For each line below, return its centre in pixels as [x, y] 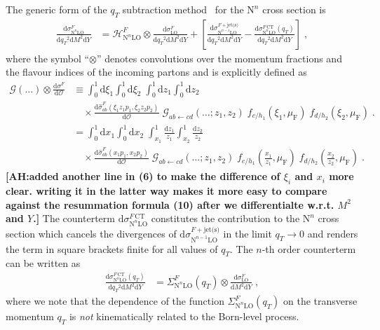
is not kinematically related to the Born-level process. [184, 316]
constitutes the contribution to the [225, 218]
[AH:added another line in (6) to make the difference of [143, 176]
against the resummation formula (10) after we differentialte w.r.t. [170, 204]
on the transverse [320, 301]
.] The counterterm [74, 218]
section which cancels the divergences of [91, 233]
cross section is [294, 9]
